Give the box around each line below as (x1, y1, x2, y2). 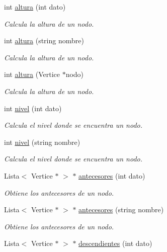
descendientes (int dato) (78, 238, 152, 248)
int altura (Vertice (4, 69, 60, 79)
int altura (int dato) (4, 2, 66, 12)
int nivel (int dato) (4, 103, 62, 113)
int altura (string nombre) (4, 35, 84, 46)
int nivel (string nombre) (4, 136, 80, 147)
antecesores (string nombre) (78, 204, 164, 215)
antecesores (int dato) (78, 170, 145, 181)
